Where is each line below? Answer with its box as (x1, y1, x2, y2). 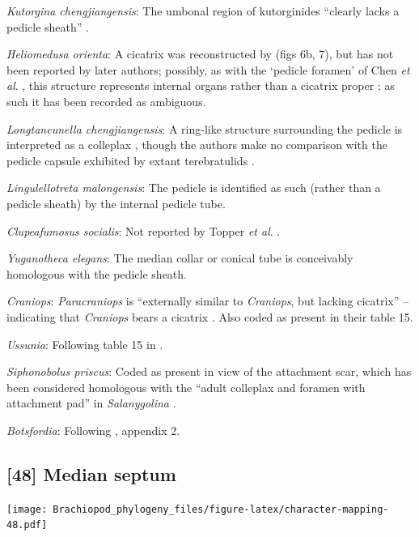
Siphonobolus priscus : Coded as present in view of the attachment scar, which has (6, 363, 412, 380)
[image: (6, 503, 48, 515)
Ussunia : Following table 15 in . (6, 335, 163, 352)
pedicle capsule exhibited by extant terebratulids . (6, 151, 255, 168)
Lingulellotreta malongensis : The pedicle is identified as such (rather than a (6, 179, 381, 196)
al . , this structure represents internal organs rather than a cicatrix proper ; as (6, 77, 395, 94)
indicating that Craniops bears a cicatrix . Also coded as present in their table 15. (6, 308, 413, 325)
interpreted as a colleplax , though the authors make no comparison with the (6, 136, 387, 153)
